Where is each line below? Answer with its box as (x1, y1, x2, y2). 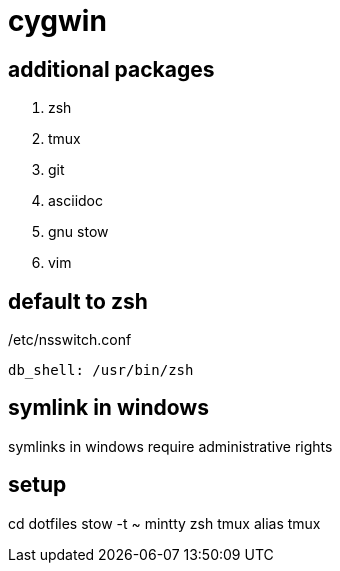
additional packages (8, 56, 215, 82)
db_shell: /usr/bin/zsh (8, 362, 194, 379)
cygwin (8, 4, 107, 38)
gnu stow (48, 223, 109, 241)
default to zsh (8, 288, 148, 314)
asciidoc (48, 192, 103, 210)
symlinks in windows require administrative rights (8, 437, 333, 455)
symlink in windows (8, 395, 209, 421)
